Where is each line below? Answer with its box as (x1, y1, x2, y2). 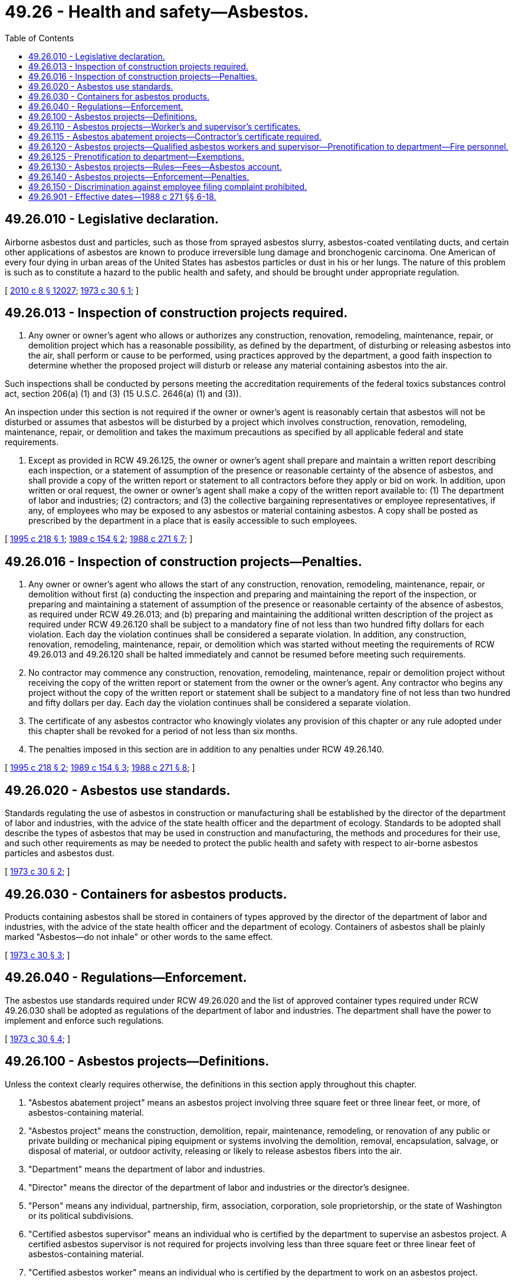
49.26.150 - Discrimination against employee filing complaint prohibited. (28, 181, 307, 192)
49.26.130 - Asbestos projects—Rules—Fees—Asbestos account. (28, 161, 282, 172)
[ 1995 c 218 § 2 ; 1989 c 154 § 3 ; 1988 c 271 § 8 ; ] (5, 762, 195, 773)
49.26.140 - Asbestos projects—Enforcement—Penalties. (28, 171, 250, 182)
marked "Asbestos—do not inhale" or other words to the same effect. (5, 931, 273, 942)
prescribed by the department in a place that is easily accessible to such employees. (28, 515, 357, 526)
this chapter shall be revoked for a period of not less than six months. (28, 726, 298, 737)
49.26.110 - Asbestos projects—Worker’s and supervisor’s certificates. (28, 121, 301, 132)
